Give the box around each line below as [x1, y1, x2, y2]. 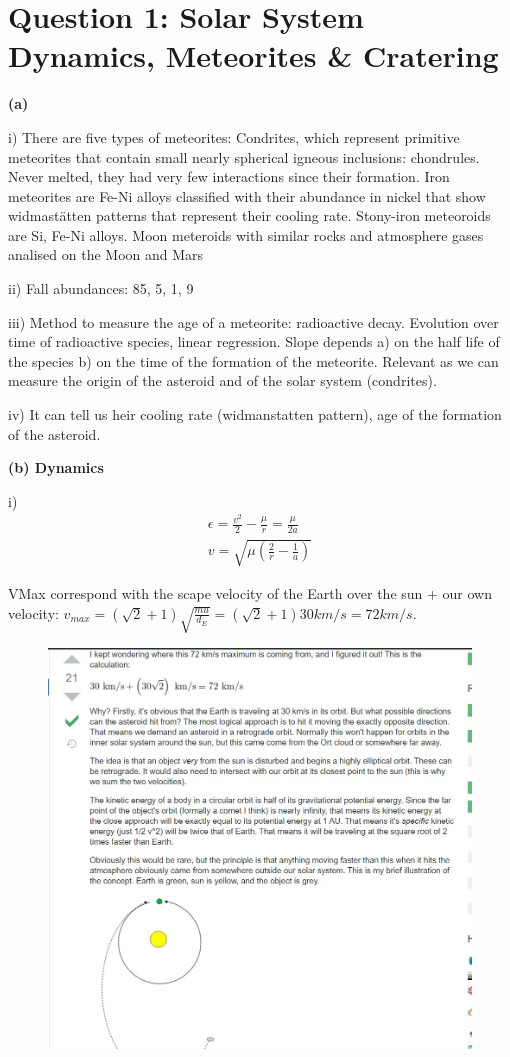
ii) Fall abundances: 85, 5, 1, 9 [8, 278, 194, 299]
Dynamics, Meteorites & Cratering [8, 35, 499, 76]
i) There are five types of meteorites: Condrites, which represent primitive [8, 126, 460, 147]
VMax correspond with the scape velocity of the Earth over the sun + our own [8, 582, 493, 603]
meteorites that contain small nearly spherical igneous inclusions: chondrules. [8, 146, 480, 167]
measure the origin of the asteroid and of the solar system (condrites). [8, 370, 437, 391]
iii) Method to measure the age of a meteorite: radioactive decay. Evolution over [8, 311, 499, 332]
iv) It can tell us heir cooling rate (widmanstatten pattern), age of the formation [8, 404, 502, 425]
